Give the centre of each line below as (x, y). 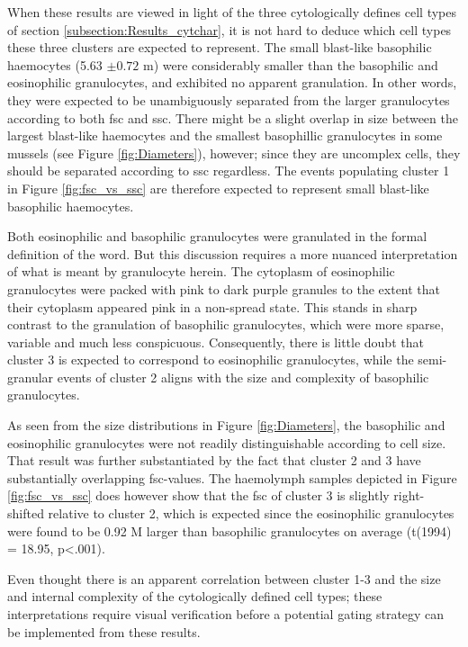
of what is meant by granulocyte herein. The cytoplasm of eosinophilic (201, 271)
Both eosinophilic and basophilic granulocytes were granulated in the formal (217, 236)
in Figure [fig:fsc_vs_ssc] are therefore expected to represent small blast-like (218, 188)
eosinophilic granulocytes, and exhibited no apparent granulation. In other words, (232, 82)
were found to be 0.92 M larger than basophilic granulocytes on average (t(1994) (229, 530)
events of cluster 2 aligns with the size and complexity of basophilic (243, 377)
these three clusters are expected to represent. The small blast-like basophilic (220, 47)
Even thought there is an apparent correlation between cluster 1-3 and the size (224, 578)
